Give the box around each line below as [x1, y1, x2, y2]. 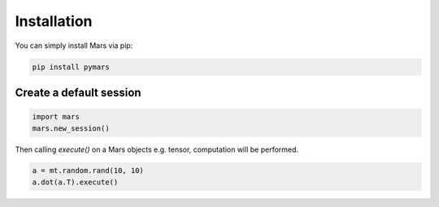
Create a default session [15, 85, 141, 99]
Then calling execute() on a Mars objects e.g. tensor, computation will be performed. [15, 144, 299, 154]
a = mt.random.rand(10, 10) [32, 166, 144, 175]
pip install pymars [32, 62, 110, 71]
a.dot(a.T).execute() [32, 177, 119, 187]
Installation [15, 12, 93, 30]
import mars [32, 112, 80, 122]
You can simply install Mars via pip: [15, 41, 133, 50]
